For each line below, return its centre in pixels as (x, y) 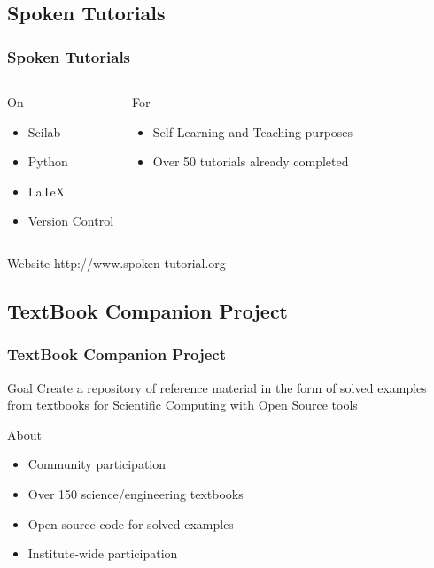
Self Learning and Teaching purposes (253, 131)
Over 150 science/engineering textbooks (136, 493)
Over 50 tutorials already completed (251, 161)
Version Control (71, 221)
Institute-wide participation (103, 553)
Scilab (44, 131)
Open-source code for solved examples (131, 523)
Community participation (97, 464)
